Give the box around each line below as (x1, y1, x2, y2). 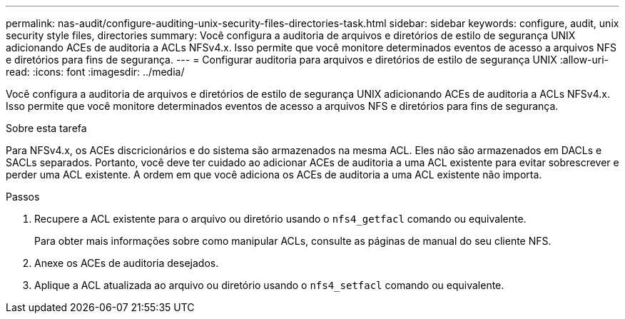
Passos (6, 191, 40, 203)
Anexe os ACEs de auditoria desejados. (34, 257, 219, 269)
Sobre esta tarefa (6, 122, 87, 134)
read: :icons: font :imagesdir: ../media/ (6, 66, 185, 78)
